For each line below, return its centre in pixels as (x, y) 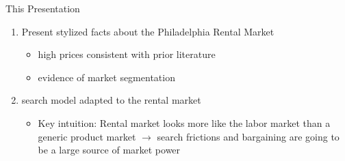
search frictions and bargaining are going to (248, 136)
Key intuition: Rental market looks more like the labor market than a (184, 122)
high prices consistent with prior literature (127, 54)
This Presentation (43, 8)
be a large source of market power (109, 150)
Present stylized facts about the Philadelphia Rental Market (148, 31)
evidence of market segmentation (106, 77)
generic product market (87, 136)
